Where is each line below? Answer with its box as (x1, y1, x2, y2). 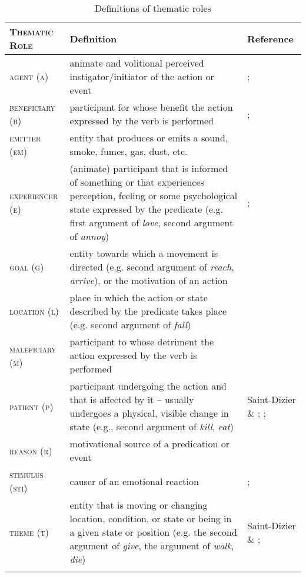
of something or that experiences (69, 175, 204, 189)
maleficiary (9, 341, 56, 355)
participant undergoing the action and (69, 379, 227, 393)
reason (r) (9, 443, 52, 457)
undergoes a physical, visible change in (69, 406, 229, 420)
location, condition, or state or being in (69, 512, 232, 525)
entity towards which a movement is (69, 246, 218, 260)
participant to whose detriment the (69, 335, 214, 348)
